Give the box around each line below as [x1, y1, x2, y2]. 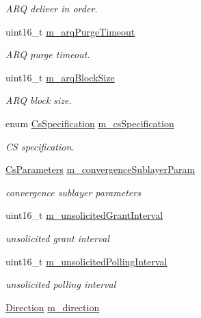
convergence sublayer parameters [5, 185, 141, 199]
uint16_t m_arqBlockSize [5, 70, 115, 84]
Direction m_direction [5, 300, 100, 314]
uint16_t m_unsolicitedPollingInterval [5, 254, 167, 268]
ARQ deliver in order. [5, 1, 98, 15]
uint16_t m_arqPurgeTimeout [5, 24, 135, 38]
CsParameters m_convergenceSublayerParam [5, 162, 196, 176]
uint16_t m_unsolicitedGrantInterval [5, 208, 163, 222]
